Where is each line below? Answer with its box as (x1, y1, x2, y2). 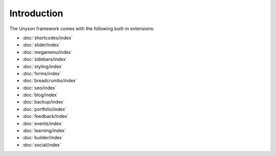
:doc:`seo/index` (22, 85, 57, 91)
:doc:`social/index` (22, 142, 61, 148)
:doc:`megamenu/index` (22, 49, 73, 55)
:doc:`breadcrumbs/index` (22, 77, 77, 84)
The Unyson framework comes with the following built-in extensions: (9, 25, 155, 32)
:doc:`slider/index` (22, 42, 61, 48)
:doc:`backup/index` (22, 99, 65, 105)
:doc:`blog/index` (22, 92, 58, 98)
